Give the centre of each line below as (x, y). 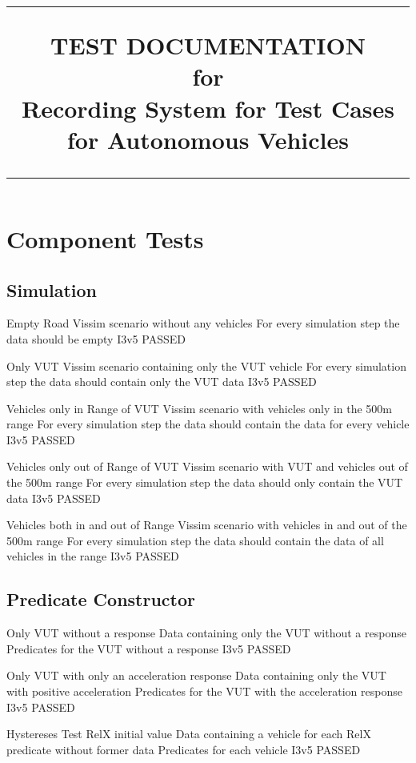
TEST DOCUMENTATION (208, 45)
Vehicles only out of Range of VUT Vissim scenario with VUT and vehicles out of (207, 466)
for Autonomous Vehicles (208, 139)
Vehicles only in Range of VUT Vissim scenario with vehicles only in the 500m (200, 408)
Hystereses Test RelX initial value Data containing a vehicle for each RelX (189, 734)
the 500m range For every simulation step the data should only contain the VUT (205, 482)
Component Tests (105, 238)
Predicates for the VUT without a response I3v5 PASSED (149, 648)
